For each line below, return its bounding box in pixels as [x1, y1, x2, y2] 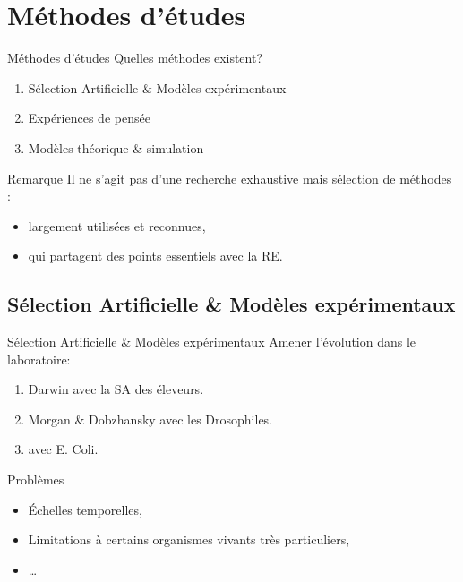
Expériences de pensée [28, 108, 150, 127]
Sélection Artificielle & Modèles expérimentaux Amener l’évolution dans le [7, 332, 416, 351]
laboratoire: [7, 349, 71, 368]
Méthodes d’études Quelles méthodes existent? [7, 48, 263, 67]
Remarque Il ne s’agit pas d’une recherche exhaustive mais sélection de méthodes [7, 168, 452, 187]
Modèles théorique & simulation [28, 138, 204, 157]
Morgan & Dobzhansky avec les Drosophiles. [28, 409, 273, 428]
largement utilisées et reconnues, [28, 216, 206, 235]
